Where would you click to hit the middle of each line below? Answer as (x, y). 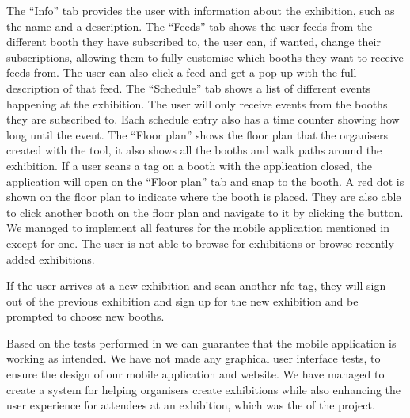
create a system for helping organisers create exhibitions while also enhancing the (204, 389)
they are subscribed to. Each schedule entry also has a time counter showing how (203, 119)
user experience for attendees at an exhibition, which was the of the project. (191, 405)
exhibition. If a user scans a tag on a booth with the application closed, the (189, 165)
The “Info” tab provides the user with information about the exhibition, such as (201, 10)
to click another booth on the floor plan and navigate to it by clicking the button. (205, 212)
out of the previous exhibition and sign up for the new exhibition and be (182, 300)
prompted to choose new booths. (85, 316)
